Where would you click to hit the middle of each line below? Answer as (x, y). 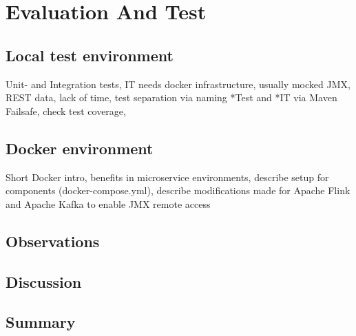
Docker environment (80, 148)
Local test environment (90, 55)
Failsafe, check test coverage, (66, 111)
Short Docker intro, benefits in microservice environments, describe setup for (167, 177)
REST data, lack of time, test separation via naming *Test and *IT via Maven (171, 97)
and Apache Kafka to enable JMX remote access (108, 203)
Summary (41, 322)
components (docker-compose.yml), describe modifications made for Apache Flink (178, 190)
